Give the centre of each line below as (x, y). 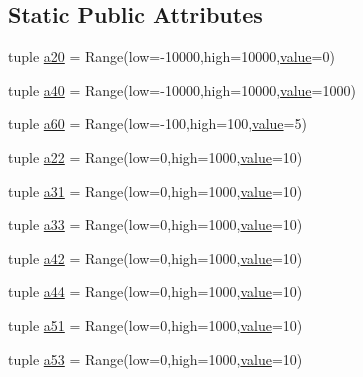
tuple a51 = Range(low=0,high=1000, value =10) (155, 324)
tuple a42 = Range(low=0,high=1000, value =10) (155, 257)
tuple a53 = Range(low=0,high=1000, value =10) (155, 358)
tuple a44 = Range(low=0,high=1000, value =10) (155, 291)
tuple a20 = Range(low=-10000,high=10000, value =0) (171, 56)
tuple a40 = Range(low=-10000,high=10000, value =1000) (182, 89)
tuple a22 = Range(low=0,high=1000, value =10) (155, 156)
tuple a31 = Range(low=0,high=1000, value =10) (155, 190)
